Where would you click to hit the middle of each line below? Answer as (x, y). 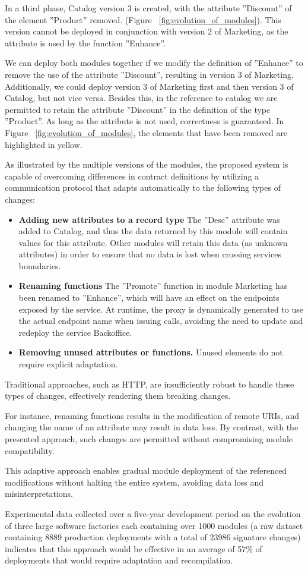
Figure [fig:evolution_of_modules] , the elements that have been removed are (146, 132)
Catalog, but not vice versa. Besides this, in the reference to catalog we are (141, 98)
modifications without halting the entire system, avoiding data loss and (134, 482)
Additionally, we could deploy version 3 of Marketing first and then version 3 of (149, 86)
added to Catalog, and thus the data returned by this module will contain (153, 231)
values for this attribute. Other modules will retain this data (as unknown (153, 242)
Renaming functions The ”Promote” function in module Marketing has (153, 286)
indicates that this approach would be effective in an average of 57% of (134, 548)
